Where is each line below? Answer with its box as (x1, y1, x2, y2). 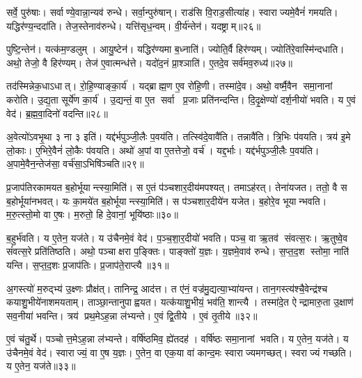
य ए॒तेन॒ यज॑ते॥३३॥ (6, 359, 76, 373)
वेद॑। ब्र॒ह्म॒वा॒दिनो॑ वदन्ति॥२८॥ (6, 106, 108, 120)
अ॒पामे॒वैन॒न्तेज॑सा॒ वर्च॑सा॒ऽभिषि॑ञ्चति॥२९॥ (6, 156, 144, 171)
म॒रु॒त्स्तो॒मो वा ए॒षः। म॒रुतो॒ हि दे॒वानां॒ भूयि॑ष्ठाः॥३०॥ (6, 207, 179, 222)
